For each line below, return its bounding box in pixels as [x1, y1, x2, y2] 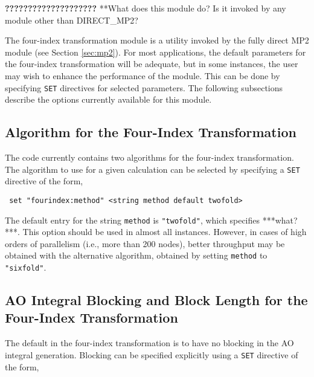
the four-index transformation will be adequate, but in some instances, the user [5, 57, 298, 70]
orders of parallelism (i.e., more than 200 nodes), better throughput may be [5, 237, 285, 250]
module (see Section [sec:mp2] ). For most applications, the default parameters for [5, 45, 306, 58]
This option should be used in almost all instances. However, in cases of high [22, 225, 307, 238]
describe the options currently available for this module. [5, 93, 212, 106]
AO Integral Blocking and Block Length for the [5, 291, 308, 309]
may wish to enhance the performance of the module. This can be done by [5, 69, 280, 82]
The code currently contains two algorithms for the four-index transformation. [5, 151, 294, 164]
